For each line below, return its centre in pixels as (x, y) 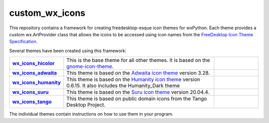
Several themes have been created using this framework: (68, 51)
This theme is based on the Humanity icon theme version (133, 79)
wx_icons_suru (30, 92)
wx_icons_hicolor (33, 63)
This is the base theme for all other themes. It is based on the (138, 61)
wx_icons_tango (32, 102)
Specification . (23, 42)
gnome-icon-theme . (90, 66)
